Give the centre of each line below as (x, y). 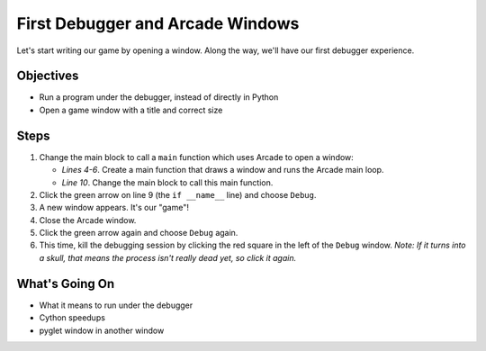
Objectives (48, 76)
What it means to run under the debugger (116, 305)
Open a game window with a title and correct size (131, 110)
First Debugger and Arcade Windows (158, 23)
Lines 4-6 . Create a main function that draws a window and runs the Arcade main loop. (223, 170)
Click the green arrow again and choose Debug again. (139, 233)
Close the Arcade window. (88, 220)
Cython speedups (72, 318)
